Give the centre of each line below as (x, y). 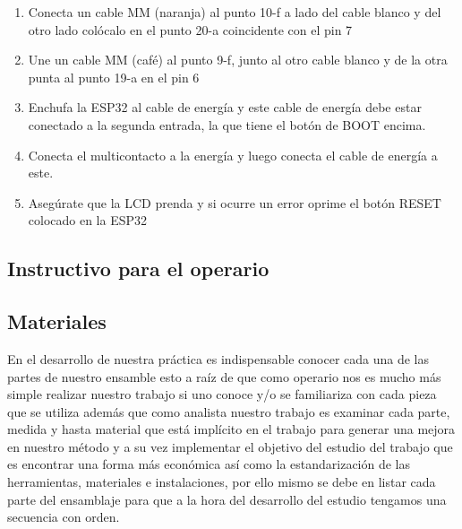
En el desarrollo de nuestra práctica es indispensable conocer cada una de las (218, 358)
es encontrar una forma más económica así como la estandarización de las (209, 464)
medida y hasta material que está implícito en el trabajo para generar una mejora (231, 429)
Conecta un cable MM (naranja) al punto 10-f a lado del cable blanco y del (235, 12)
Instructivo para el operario (138, 269)
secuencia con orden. (64, 517)
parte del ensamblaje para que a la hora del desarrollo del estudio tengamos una (227, 499)
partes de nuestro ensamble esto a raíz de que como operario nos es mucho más (224, 376)
